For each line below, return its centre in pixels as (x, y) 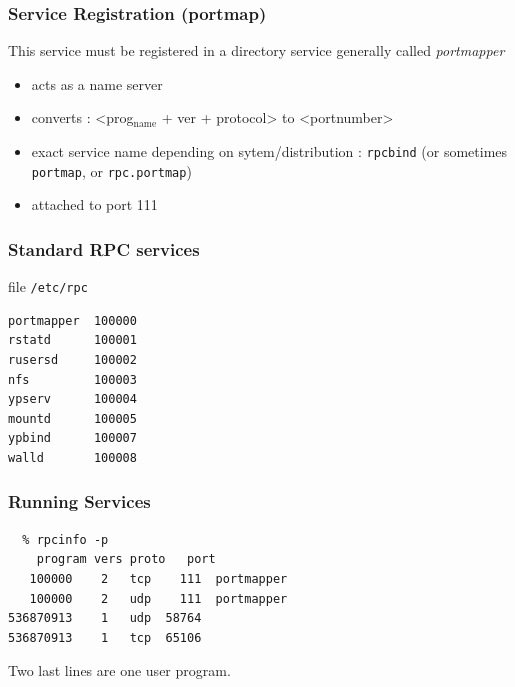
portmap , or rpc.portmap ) (111, 170)
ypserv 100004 (72, 399)
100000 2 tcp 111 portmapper (158, 578)
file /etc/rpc (48, 286)
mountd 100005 (72, 418)
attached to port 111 (94, 204)
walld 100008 (72, 457)
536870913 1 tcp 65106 (105, 637)
